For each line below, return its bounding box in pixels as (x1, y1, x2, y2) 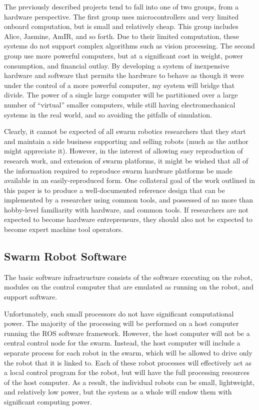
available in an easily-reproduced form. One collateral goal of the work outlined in (4, 175, 255, 185)
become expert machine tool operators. (4, 224, 123, 234)
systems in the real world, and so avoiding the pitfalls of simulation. (4, 109, 212, 119)
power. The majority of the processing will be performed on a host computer (4, 318, 239, 328)
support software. (4, 291, 57, 302)
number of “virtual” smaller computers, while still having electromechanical (4, 99, 235, 109)
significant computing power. (4, 396, 92, 406)
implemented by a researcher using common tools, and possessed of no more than (4, 194, 253, 205)
